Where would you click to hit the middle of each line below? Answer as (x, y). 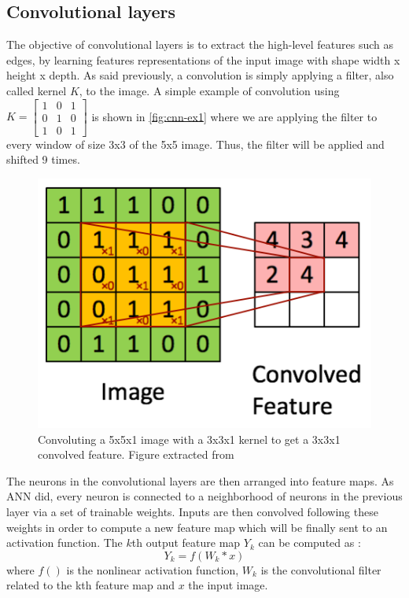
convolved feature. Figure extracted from (136, 454)
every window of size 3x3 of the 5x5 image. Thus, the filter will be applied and (195, 144)
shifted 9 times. (43, 159)
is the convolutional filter (321, 569)
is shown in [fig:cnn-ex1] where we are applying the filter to (234, 116)
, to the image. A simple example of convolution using (209, 90)
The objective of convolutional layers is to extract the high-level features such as (200, 44)
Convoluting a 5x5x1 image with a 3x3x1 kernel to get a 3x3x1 (189, 439)
